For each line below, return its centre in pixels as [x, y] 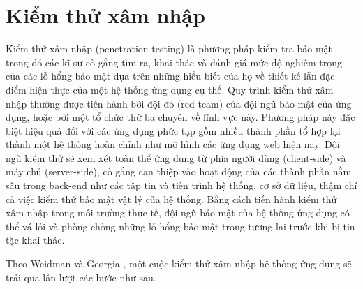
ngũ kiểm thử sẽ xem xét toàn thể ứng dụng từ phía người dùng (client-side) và [176, 157]
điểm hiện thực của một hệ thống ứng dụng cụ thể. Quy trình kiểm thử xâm [170, 89]
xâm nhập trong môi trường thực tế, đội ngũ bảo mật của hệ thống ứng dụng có [178, 213]
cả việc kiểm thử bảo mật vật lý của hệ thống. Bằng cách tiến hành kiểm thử [171, 199]
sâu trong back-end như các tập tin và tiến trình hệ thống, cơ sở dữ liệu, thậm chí [181, 185]
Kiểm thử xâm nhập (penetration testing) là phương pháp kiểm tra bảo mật [169, 49]
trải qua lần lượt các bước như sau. [81, 277]
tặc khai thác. [35, 240]
